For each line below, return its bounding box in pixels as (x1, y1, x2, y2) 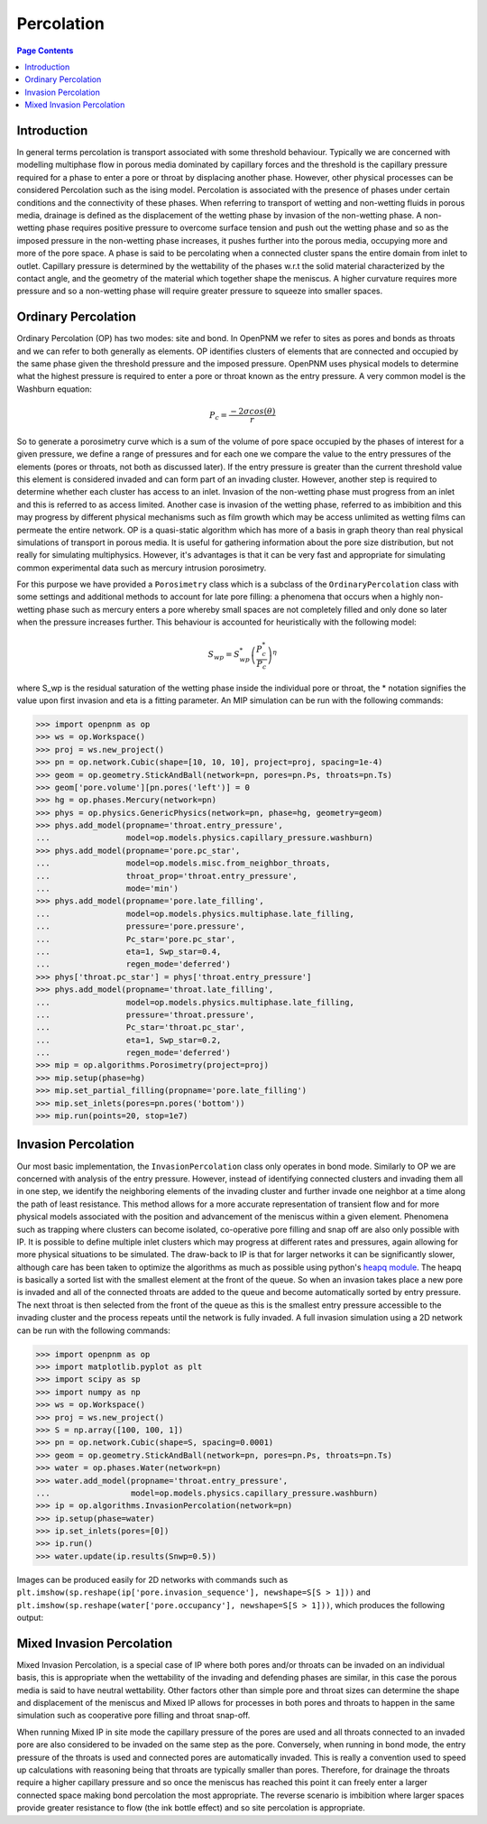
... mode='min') (35, 884, 179, 893)
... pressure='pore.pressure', (35, 921, 245, 931)
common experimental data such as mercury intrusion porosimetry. (16, 562, 267, 573)
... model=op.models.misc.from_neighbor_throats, (35, 858, 331, 868)
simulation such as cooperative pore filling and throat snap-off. (16, 1710, 251, 1721)
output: (16, 1612, 44, 1624)
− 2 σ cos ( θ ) (230, 406, 276, 416)
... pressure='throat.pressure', (35, 1009, 255, 1020)
